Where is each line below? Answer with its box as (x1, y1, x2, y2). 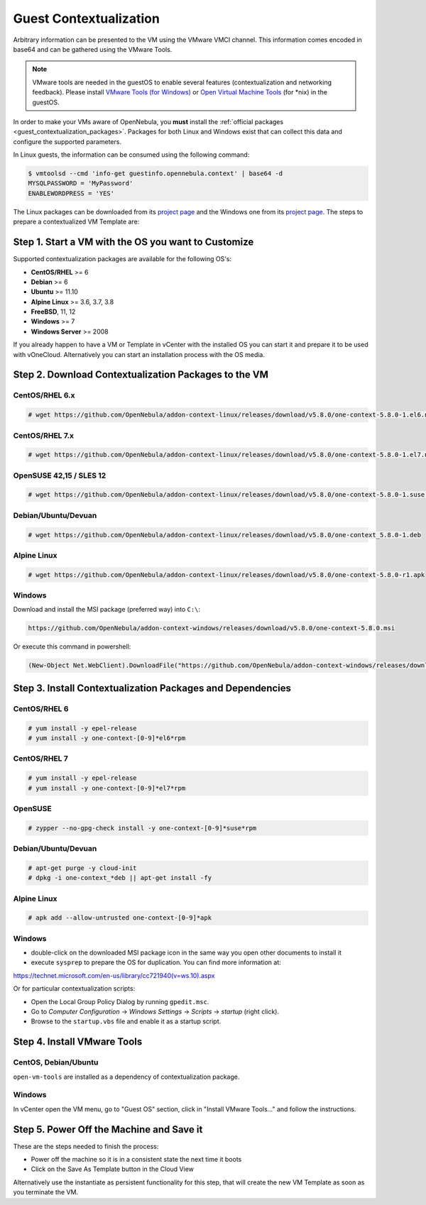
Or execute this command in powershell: (13, 642, 131, 651)
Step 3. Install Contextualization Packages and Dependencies (13, 682, 291, 694)
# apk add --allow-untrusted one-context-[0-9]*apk (28, 914, 212, 922)
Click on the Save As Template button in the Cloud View (31, 1165, 195, 1174)
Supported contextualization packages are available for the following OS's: (13, 255, 232, 263)
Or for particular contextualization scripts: (13, 984, 136, 993)
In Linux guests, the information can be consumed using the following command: (13, 150, 250, 159)
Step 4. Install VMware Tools (13, 1036, 143, 1048)
